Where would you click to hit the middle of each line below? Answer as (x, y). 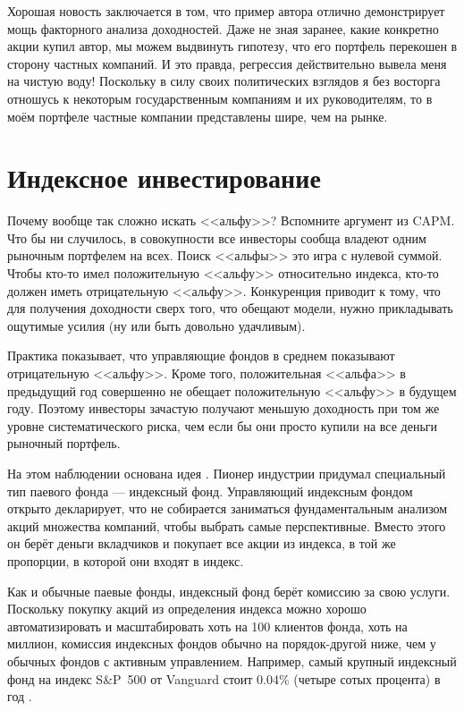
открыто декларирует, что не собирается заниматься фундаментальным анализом (228, 508)
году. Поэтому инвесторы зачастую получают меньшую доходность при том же (224, 408)
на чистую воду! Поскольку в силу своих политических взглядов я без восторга (224, 81)
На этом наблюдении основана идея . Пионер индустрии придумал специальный (227, 473)
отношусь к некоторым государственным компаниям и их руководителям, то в (220, 98)
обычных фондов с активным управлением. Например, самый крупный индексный (232, 660)
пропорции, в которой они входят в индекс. (126, 560)
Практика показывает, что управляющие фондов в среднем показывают (201, 355)
